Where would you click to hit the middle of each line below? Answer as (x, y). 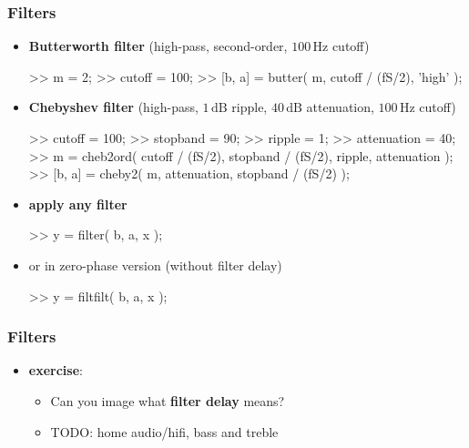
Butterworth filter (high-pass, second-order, (158, 46)
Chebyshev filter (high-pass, (113, 107)
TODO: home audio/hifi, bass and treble (164, 431)
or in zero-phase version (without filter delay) (155, 265)
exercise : (56, 370)
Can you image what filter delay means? (168, 400)
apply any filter (78, 204)
